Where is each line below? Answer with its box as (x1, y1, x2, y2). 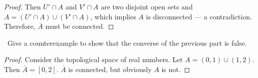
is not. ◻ (161, 64, 190, 74)
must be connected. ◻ (45, 21, 114, 31)
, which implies (90, 11, 136, 21)
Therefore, (4, 21, 36, 31)
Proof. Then (4, 1, 41, 11)
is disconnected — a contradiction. (146, 11, 252, 21)
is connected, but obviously (68, 64, 152, 74)
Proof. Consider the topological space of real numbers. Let (4, 54, 183, 65)
